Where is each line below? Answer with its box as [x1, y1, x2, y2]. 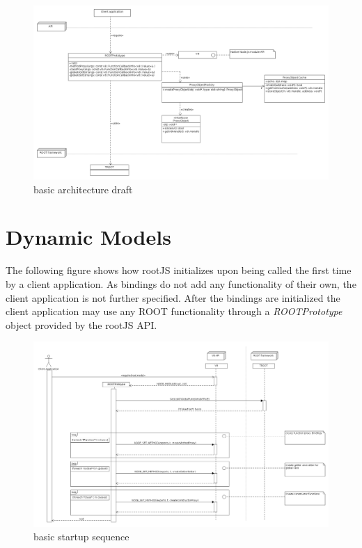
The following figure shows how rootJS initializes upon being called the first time [6, 263, 352, 277]
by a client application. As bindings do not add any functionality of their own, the [6, 277, 356, 291]
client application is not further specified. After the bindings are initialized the [6, 290, 340, 305]
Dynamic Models [6, 223, 171, 251]
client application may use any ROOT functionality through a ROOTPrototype [6, 304, 343, 319]
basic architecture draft [33, 182, 133, 196]
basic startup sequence [33, 529, 129, 544]
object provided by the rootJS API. [6, 317, 157, 332]
